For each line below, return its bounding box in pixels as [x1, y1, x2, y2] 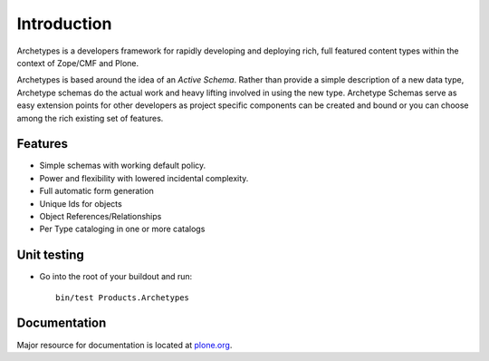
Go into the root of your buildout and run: [39, 271, 193, 282]
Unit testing [16, 248, 85, 263]
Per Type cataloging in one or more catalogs [39, 223, 206, 235]
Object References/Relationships [39, 210, 162, 221]
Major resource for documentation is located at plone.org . [16, 339, 233, 350]
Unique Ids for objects [39, 198, 122, 209]
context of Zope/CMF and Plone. [16, 57, 139, 68]
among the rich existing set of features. [16, 112, 164, 123]
